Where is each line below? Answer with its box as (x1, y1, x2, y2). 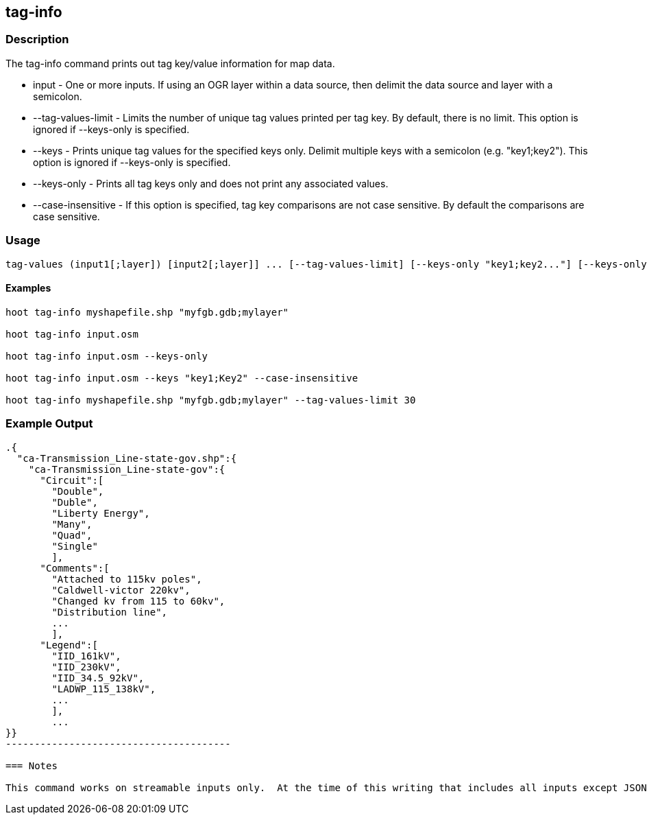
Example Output (5, 417, 93, 431)
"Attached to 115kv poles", (51, 573, 202, 585)
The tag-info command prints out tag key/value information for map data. (5, 57, 335, 69)
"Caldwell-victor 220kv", (51, 584, 191, 596)
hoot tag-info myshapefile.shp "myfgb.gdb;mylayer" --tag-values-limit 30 (5, 394, 416, 406)
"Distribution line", (51, 606, 168, 618)
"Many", (51, 518, 93, 530)
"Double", (51, 485, 104, 497)
